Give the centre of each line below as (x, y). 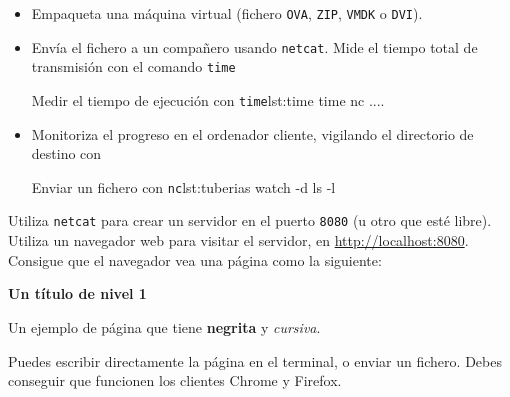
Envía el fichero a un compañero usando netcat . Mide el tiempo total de (254, 46)
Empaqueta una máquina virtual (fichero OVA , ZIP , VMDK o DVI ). (227, 13)
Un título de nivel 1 (77, 293)
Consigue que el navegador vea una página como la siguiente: (195, 259)
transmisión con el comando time (133, 66)
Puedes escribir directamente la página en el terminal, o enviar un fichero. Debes (255, 360)
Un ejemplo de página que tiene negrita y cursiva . (164, 326)
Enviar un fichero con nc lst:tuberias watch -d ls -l (183, 186)
